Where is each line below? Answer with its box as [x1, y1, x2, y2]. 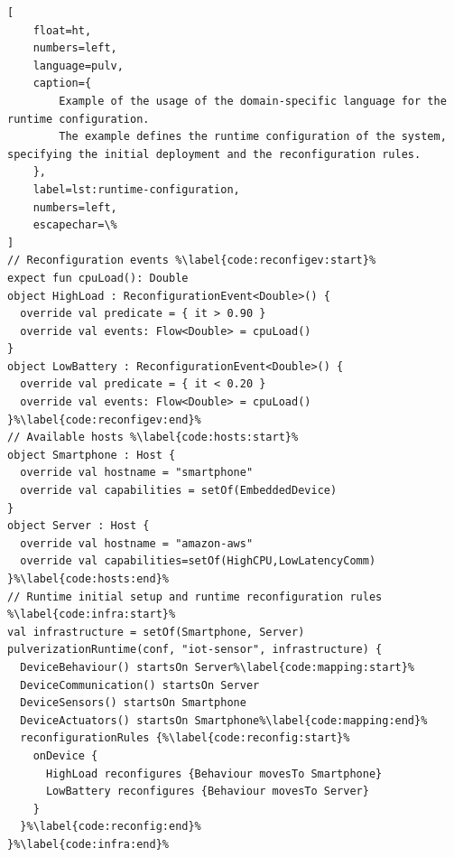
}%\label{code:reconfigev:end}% [7, 413, 201, 426]
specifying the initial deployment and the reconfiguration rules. [7, 147, 422, 161]
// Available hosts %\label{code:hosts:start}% [7, 431, 299, 444]
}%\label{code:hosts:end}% [7, 573, 169, 585]
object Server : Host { [7, 519, 150, 533]
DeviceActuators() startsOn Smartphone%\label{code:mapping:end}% [20, 713, 428, 727]
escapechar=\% [32, 219, 117, 232]
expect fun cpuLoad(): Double [7, 271, 189, 284]
